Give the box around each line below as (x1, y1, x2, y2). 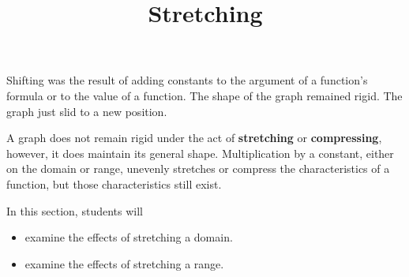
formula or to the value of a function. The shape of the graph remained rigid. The (6, 87, 403, 103)
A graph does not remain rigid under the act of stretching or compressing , (6, 129, 382, 146)
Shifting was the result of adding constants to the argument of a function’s (6, 72, 368, 88)
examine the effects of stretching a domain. (24, 229, 233, 245)
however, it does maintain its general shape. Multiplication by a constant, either (6, 144, 394, 161)
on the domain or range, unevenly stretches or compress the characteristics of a (6, 160, 390, 177)
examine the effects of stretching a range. (24, 255, 224, 271)
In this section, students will (6, 202, 143, 219)
